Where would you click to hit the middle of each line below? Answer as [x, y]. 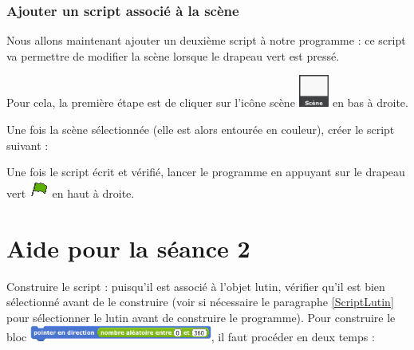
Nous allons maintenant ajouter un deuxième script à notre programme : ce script [206, 40]
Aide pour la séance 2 [128, 248]
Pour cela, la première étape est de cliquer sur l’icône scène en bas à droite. [207, 102]
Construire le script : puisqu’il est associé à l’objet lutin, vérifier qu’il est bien [196, 286]
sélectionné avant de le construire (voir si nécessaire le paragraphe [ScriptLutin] [200, 302]
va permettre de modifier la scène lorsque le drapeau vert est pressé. [173, 55]
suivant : [28, 145]
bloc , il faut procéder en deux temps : [191, 337]
